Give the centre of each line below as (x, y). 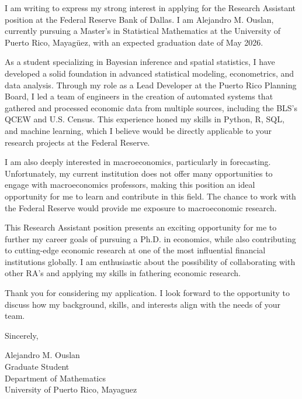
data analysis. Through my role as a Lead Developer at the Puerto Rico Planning (151, 85)
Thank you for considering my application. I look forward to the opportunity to (147, 293)
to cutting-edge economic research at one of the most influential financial (135, 250)
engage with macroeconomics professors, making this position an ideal (130, 185)
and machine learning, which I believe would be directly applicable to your (138, 130)
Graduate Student (37, 367)
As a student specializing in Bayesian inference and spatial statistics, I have (140, 62)
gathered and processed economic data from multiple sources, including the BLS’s (151, 107)
